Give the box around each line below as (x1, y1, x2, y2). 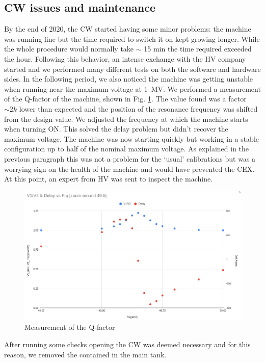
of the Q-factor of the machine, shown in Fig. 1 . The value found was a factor (4, 93, 247, 104)
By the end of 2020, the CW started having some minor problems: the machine (4, 23, 251, 34)
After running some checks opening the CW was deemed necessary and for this (4, 339, 251, 350)
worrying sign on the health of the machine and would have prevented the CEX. (4, 163, 255, 174)
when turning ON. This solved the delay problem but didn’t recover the (4, 123, 228, 134)
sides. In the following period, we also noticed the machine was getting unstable (4, 73, 253, 84)
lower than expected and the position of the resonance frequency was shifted (19, 103, 258, 114)
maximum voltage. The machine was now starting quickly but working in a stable (4, 133, 259, 144)
